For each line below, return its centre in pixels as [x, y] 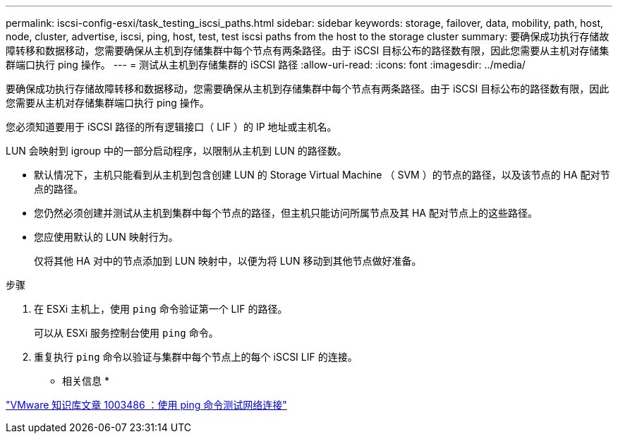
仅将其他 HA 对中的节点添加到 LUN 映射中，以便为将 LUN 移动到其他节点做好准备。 [228, 261]
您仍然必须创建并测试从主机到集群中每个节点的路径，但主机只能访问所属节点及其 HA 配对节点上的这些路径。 [286, 213]
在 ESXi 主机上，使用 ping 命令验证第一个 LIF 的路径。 [161, 309]
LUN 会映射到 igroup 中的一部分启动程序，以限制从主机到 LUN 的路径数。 [176, 151]
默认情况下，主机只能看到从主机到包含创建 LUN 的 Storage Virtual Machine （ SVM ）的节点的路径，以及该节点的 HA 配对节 [322, 175]
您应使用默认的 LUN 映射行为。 [106, 237]
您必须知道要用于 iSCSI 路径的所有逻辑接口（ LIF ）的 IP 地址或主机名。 [171, 127]
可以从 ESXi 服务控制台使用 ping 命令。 [126, 333]
